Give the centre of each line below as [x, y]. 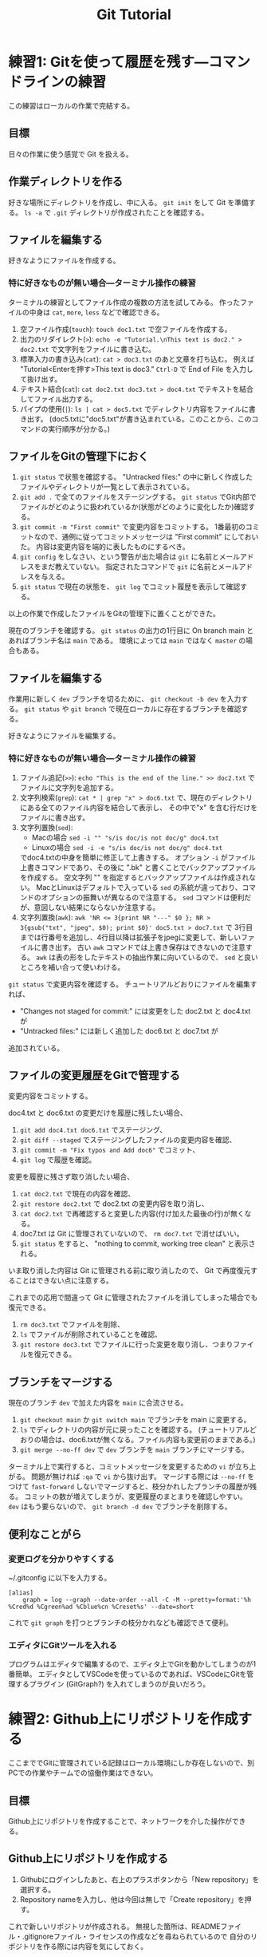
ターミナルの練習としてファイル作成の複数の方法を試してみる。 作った [124, 302]
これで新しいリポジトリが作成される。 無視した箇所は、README [114, 1926]
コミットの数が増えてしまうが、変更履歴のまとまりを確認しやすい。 [135, 1496]
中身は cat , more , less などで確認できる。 [97, 312]
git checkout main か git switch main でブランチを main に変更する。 [135, 1420]
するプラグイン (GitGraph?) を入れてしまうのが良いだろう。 [112, 1684]
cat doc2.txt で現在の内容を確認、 [77, 1194]
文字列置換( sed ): [46, 827]
